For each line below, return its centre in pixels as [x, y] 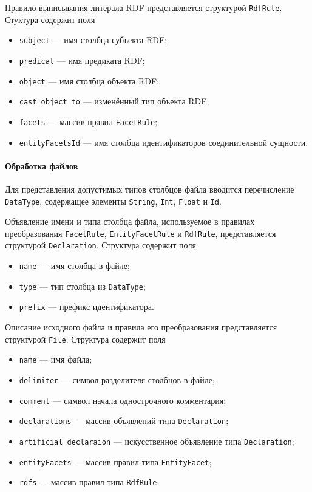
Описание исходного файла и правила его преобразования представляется [141, 327]
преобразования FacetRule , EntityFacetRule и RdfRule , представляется [141, 233]
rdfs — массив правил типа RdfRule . [89, 482]
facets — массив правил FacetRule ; [88, 121]
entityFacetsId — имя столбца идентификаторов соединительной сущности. [164, 142]
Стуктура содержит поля [50, 19]
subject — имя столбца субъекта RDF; [93, 40]
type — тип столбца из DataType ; [82, 286]
